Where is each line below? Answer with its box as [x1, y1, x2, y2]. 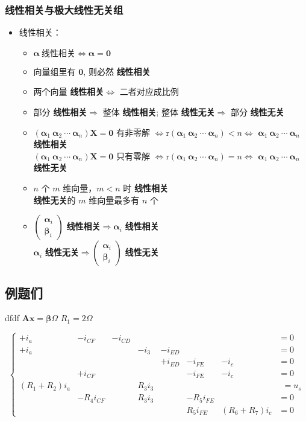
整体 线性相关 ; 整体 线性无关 [102, 106, 215, 118]
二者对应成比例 [119, 85, 179, 98]
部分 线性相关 [33, 106, 87, 118]
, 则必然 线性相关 [83, 65, 151, 77]
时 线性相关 [123, 181, 168, 194]
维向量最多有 [89, 193, 140, 206]
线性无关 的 [33, 193, 76, 206]
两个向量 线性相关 [33, 85, 104, 98]
